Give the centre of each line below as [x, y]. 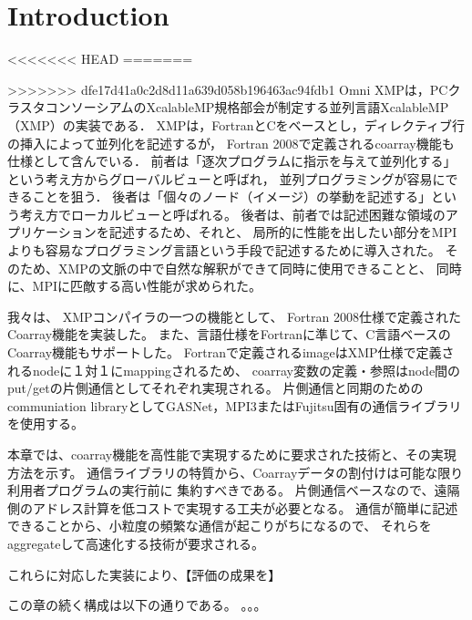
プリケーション [52, 232]
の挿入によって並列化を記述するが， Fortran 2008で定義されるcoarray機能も [231, 143]
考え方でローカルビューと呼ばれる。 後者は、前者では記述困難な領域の [232, 214]
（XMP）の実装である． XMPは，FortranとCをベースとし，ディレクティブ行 [236, 124]
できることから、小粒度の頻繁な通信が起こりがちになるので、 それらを [220, 526]
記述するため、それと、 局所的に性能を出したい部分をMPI [283, 232]
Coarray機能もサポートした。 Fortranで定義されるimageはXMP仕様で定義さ [231, 352]
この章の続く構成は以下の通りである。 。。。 [137, 605]
